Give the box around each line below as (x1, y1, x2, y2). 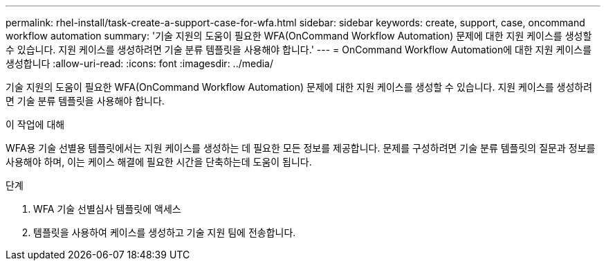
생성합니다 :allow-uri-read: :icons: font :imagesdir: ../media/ (6, 57, 274, 69)
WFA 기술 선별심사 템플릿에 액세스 (33, 203, 181, 215)
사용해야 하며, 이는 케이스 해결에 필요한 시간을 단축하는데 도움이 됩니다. (6, 156, 312, 168)
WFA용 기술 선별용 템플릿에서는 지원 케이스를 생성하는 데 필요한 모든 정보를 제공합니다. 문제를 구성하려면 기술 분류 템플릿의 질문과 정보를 (6, 142, 596, 154)
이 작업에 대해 (6, 118, 65, 130)
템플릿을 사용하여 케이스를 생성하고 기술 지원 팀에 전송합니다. (33, 227, 296, 238)
